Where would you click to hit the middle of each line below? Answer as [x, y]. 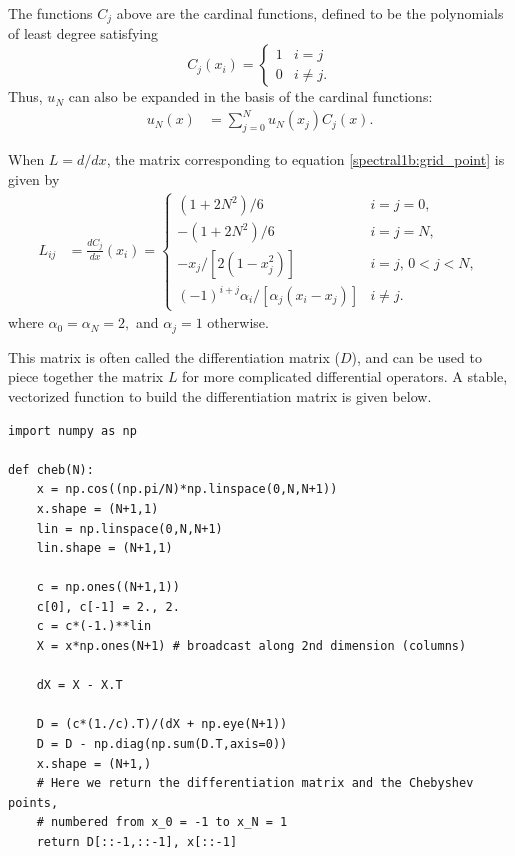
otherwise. [238, 322]
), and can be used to [416, 356]
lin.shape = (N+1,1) [104, 548]
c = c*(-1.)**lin [94, 626]
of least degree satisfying [83, 33]
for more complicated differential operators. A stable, [345, 376]
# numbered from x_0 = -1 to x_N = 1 [162, 822]
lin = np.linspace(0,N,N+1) [129, 528]
